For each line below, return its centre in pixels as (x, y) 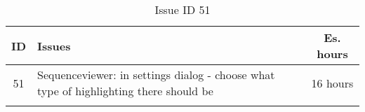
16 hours (332, 83)
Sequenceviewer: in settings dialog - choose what (156, 75)
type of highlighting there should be (125, 91)
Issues (54, 45)
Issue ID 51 (182, 9)
